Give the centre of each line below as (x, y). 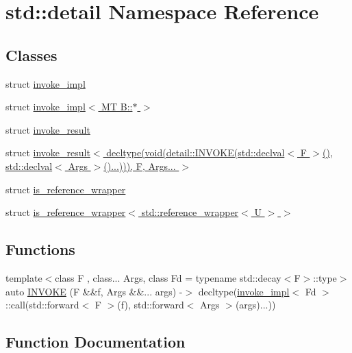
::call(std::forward (42, 305)
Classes (32, 54)
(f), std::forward (151, 305)
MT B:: (117, 107)
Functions (40, 249)
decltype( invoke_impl (244, 291)
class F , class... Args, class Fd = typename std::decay (168, 277)
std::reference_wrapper (190, 212)
